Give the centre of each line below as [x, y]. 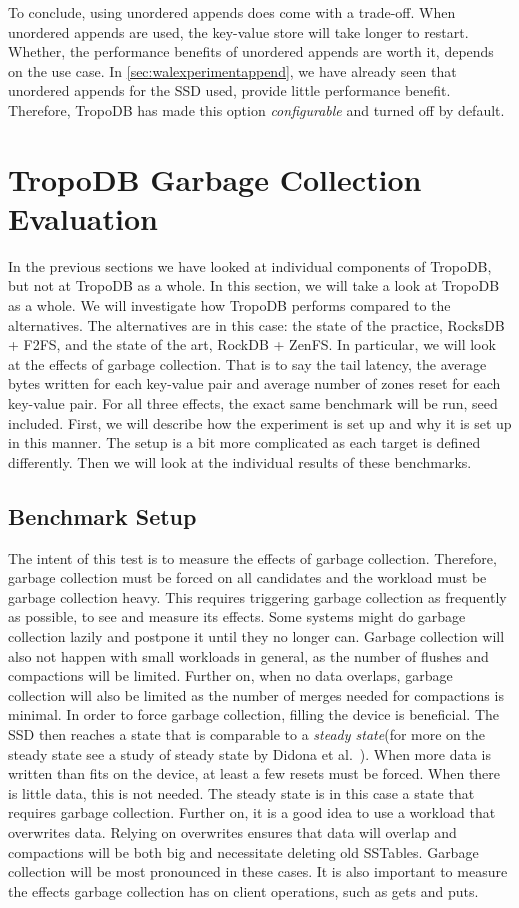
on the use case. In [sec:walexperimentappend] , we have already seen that [232, 70]
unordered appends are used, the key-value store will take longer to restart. [238, 31]
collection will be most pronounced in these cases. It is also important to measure [258, 871]
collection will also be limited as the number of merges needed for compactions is [256, 694]
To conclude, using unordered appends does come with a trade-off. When [232, 12]
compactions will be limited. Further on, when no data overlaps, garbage [230, 675]
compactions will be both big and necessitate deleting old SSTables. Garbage [243, 851]
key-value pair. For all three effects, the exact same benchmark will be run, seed [253, 403]
